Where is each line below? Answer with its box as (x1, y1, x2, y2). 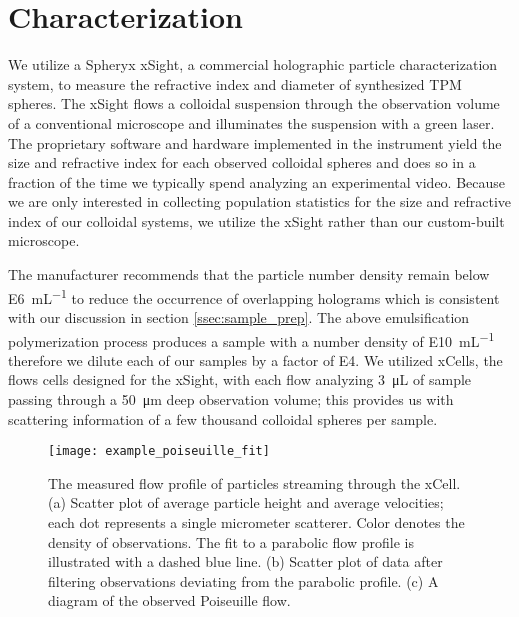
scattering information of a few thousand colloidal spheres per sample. (8, 408, 438, 429)
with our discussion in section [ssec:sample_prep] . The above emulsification (8, 306, 470, 327)
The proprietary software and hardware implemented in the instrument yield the (8, 132, 502, 153)
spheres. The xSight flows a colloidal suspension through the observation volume (8, 93, 500, 114)
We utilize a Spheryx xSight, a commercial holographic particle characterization (8, 54, 498, 75)
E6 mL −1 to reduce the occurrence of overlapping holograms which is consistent (8, 284, 500, 308)
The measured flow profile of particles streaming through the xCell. (48, 472, 461, 493)
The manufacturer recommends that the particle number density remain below (8, 264, 490, 285)
